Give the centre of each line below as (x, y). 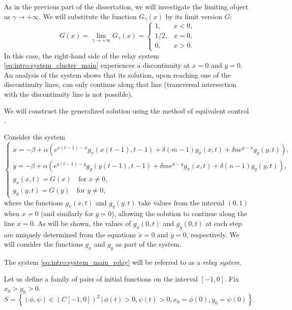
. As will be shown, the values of (82, 223)
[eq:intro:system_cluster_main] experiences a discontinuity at (97, 65)
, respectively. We (213, 234)
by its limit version (194, 16)
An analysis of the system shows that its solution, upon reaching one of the (117, 74)
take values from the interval (181, 202)
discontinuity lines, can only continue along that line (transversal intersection (120, 84)
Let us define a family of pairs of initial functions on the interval (101, 278)
